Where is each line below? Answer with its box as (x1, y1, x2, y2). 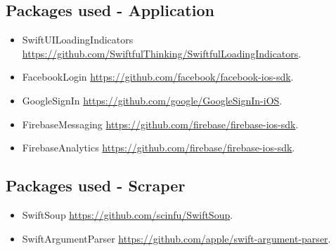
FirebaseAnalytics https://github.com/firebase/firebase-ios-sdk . (22, 140, 295, 155)
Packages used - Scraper (6, 175, 186, 196)
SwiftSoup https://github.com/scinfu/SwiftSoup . (22, 207, 233, 222)
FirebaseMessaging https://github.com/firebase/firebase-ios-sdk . (22, 116, 299, 131)
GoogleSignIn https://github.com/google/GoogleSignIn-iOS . (22, 93, 283, 107)
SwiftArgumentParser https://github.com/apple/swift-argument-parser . (22, 231, 331, 245)
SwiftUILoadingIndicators (22, 32, 134, 47)
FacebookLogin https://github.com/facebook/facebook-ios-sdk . (22, 69, 294, 84)
